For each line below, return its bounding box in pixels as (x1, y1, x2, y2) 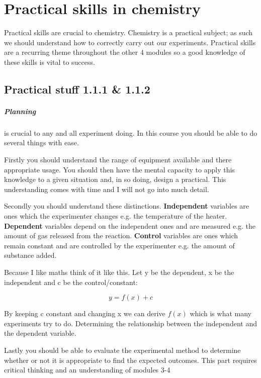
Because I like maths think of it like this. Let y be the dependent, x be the (4, 266, 234, 277)
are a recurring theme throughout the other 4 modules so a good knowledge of (4, 47, 245, 57)
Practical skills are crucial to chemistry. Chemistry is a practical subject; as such (4, 27, 253, 38)
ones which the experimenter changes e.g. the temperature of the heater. (4, 211, 227, 221)
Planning (4, 106, 36, 116)
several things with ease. (4, 137, 79, 148)
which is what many (190, 308, 251, 319)
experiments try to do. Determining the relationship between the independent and (4, 318, 257, 328)
